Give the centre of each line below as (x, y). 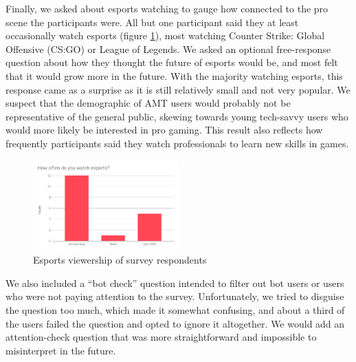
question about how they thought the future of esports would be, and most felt (172, 62)
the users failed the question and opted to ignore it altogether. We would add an (175, 323)
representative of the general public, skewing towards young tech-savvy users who (177, 116)
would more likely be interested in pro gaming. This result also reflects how (164, 130)
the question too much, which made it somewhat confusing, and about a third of (175, 309)
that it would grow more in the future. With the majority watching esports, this (174, 75)
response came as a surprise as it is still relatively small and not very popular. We (178, 89)
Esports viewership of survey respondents (120, 260)
